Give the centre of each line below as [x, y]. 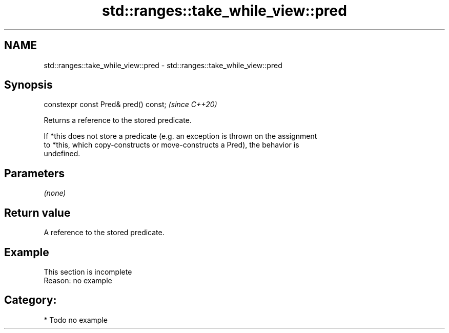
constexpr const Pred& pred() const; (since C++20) [130, 105]
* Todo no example [76, 320]
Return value [37, 213]
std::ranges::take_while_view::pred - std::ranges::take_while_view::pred [163, 65]
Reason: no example [78, 280]
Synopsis [28, 85]
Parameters [34, 173]
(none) [55, 193]
